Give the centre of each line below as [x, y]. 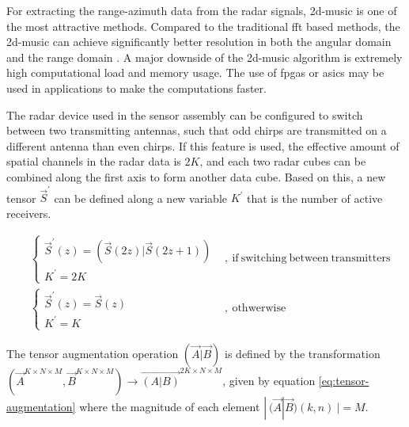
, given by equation [269, 380]
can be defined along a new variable [140, 198]
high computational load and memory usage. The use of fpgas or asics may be [195, 72]
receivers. [29, 213]
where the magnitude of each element [170, 406]
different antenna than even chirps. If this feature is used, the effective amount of [203, 145]
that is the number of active [315, 198]
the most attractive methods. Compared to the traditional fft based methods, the [203, 26]
